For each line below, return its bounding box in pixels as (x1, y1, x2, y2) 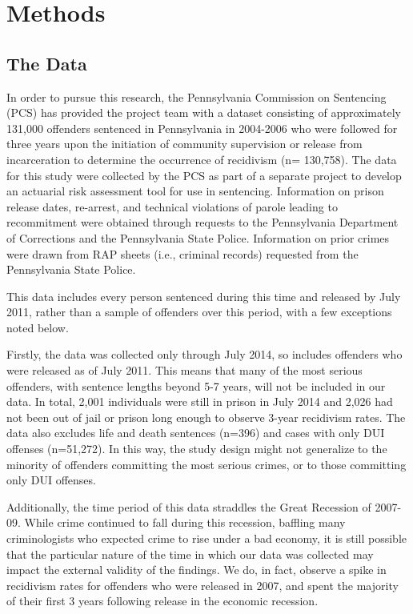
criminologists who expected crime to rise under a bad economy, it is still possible (6, 530, 407, 547)
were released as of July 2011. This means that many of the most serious (6, 362, 363, 379)
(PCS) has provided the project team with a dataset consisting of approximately (6, 104, 401, 121)
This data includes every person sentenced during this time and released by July (6, 287, 401, 304)
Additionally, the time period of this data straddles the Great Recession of (6, 498, 371, 515)
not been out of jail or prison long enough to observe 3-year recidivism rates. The (6, 408, 406, 425)
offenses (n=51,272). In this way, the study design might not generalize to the (6, 440, 387, 457)
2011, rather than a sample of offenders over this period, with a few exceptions (6, 303, 392, 320)
